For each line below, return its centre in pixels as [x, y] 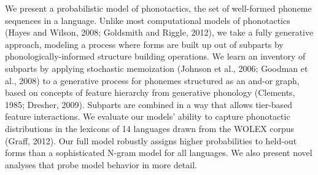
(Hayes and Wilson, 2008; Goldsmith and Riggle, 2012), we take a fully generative [159, 32]
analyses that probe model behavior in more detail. [101, 164]
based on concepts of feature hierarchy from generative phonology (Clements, [150, 92]
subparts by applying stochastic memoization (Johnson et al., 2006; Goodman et [157, 68]
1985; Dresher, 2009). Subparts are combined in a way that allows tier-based [149, 104]
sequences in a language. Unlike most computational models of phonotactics [148, 20]
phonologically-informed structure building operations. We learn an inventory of [155, 56]
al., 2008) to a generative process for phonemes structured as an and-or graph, [152, 80]
